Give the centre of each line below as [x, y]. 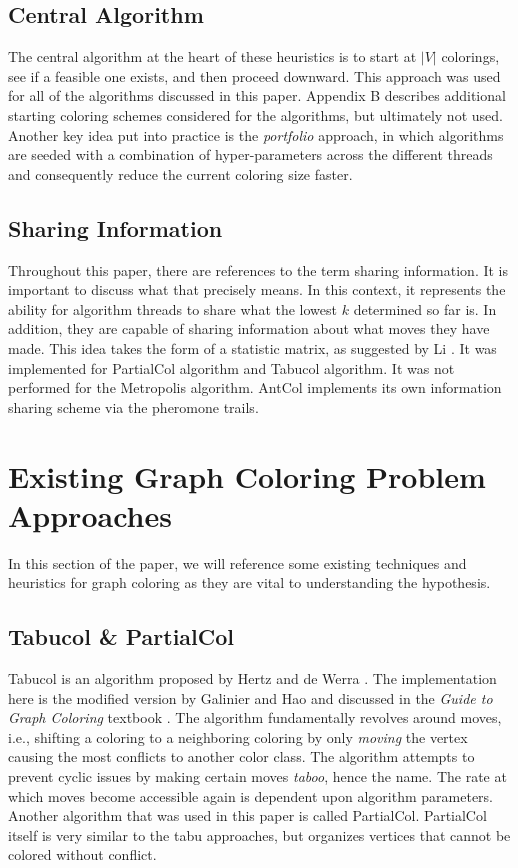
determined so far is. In [425, 308]
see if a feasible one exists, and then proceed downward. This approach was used [254, 75]
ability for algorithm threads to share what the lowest [172, 308]
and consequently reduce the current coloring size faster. [180, 173]
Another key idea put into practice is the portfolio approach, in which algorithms [256, 134]
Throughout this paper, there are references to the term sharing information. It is [258, 269]
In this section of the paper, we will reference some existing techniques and [237, 562]
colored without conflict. [82, 854]
